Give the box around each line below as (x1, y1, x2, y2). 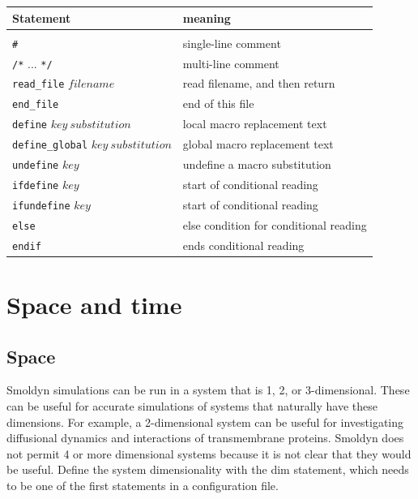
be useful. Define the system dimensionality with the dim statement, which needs (6, 461, 409, 478)
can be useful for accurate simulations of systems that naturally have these (6, 397, 377, 414)
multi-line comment (182, 54, 279, 71)
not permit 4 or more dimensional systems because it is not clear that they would (6, 445, 412, 462)
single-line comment (182, 34, 281, 51)
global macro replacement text (182, 136, 334, 153)
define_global (12, 140, 88, 152)
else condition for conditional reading (182, 216, 367, 233)
